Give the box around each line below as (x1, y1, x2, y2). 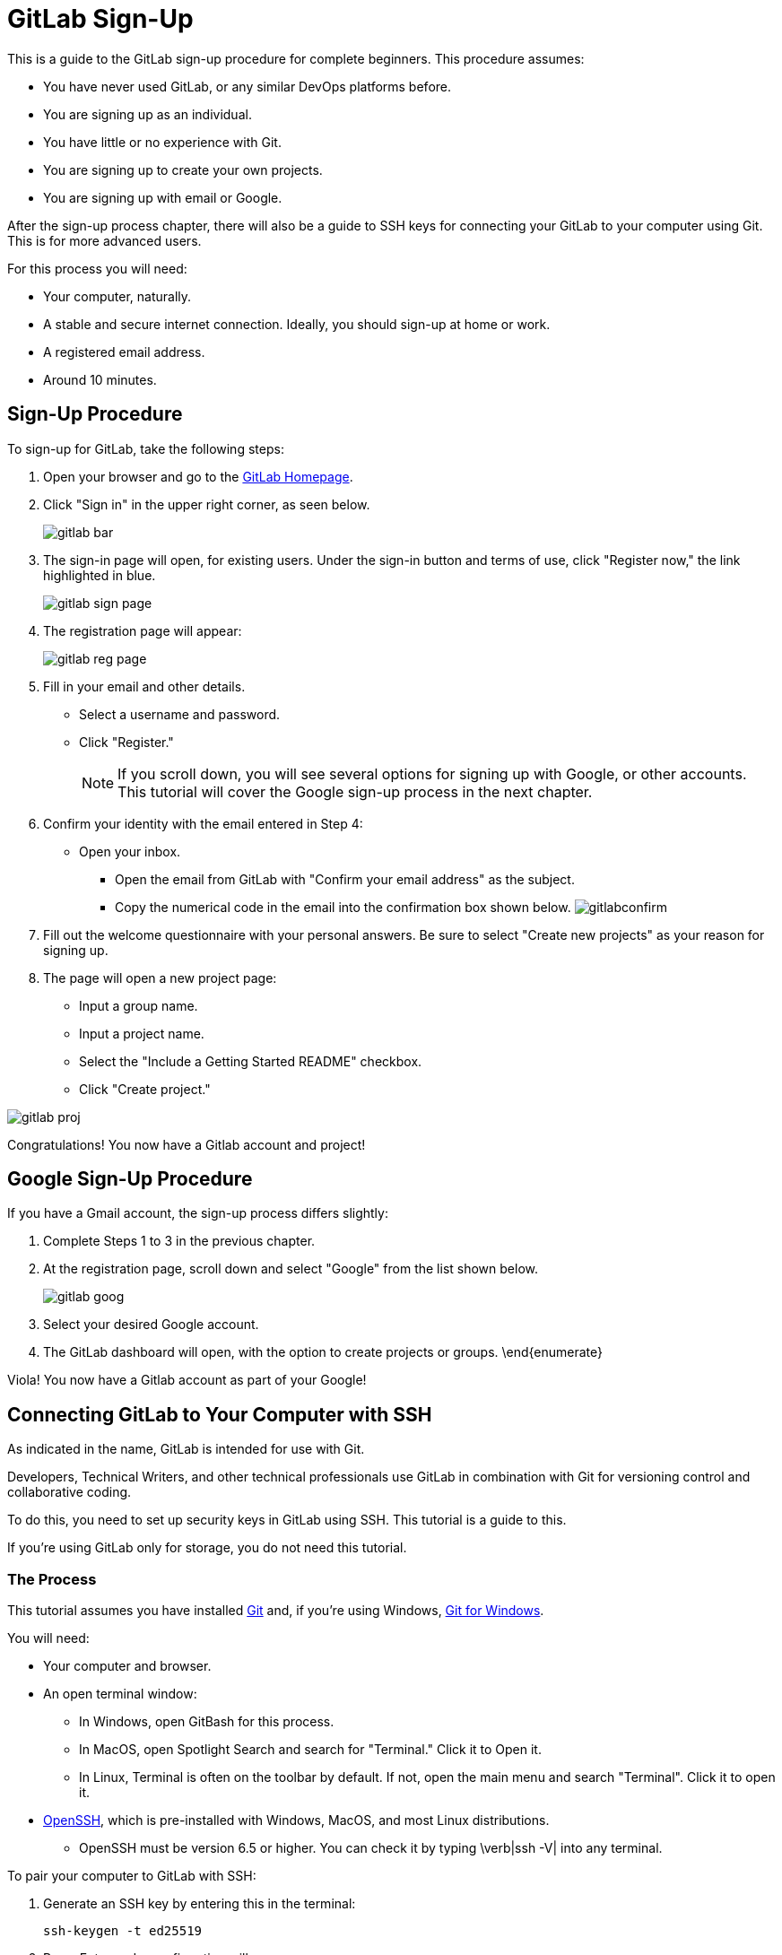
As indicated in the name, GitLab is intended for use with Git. (7, 1441, 365, 1457)
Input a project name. (79, 1025, 204, 1041)
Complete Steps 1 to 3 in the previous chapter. (43, 1233, 316, 1249)
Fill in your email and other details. (43, 678, 246, 694)
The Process (7, 1569, 97, 1588)
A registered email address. (43, 343, 205, 360)
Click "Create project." (79, 1081, 211, 1097)
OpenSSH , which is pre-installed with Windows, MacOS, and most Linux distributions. (43, 1812, 550, 1829)
